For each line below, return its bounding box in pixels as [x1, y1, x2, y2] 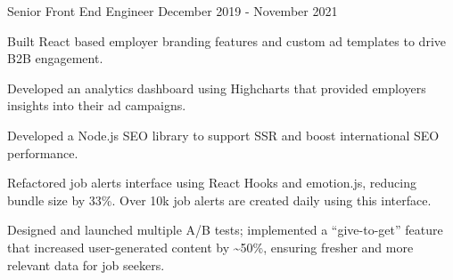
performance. [7, 143, 78, 162]
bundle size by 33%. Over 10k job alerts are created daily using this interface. [7, 190, 432, 209]
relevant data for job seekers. [7, 255, 165, 274]
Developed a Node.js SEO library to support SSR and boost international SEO [7, 125, 440, 144]
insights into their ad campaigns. [7, 96, 186, 115]
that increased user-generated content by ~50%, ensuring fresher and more [7, 237, 414, 256]
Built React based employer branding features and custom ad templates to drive [7, 31, 446, 50]
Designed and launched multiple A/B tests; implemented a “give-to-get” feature [7, 220, 443, 239]
